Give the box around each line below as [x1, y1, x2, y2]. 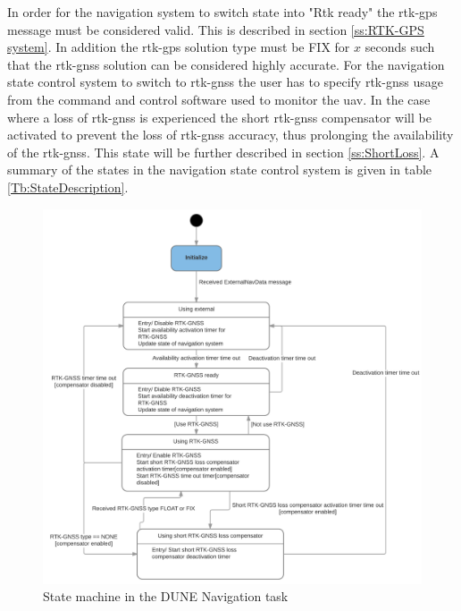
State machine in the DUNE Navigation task [43, 587, 289, 606]
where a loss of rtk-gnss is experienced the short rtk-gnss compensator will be [7, 107, 432, 126]
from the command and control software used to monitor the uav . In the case [7, 89, 431, 108]
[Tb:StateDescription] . [7, 177, 129, 196]
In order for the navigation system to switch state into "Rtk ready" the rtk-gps [7, 3, 438, 21]
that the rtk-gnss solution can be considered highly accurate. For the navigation [7, 55, 445, 73]
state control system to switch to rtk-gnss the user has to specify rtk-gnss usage [7, 72, 443, 91]
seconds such [365, 38, 435, 56]
